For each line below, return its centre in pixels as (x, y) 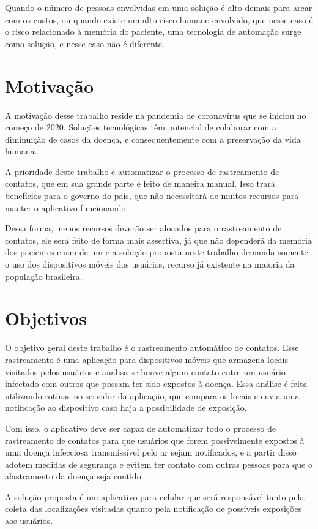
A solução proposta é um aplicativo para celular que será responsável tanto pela (155, 496)
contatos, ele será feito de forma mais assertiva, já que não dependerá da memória (158, 240)
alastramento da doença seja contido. (74, 476)
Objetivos (46, 318)
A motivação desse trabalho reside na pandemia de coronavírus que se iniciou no (156, 115)
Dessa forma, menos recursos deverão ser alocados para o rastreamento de (143, 228)
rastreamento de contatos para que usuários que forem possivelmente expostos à (155, 440)
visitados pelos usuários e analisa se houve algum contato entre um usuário (145, 371)
